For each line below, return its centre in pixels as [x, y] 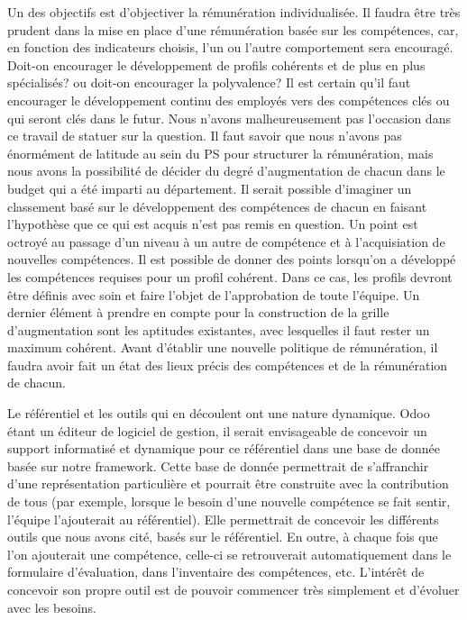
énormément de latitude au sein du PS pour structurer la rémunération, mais [220, 153]
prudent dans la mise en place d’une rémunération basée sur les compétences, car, [233, 29]
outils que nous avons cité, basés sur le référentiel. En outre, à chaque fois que [223, 537]
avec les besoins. [52, 607]
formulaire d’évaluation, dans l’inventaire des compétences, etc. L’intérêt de [216, 572]
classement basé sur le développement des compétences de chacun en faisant [217, 206]
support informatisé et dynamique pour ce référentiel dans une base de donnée [224, 448]
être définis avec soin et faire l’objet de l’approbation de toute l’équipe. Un [214, 294]
